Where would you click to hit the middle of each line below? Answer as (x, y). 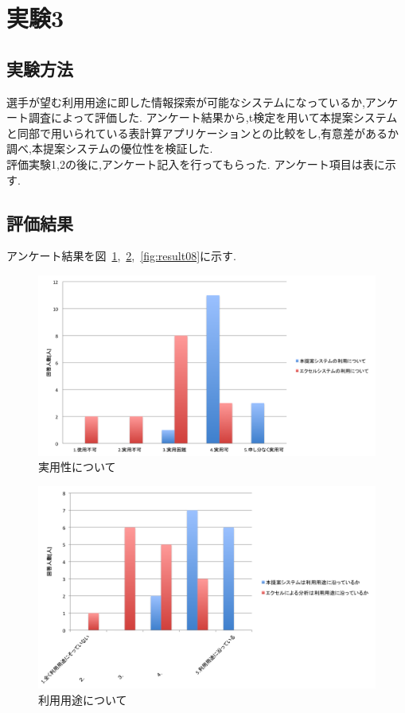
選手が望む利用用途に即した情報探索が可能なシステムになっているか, (186, 101)
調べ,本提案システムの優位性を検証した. (110, 148)
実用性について (77, 467)
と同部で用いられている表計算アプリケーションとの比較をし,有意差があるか (203, 132)
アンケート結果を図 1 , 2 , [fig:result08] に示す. (121, 256)
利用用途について (83, 699)
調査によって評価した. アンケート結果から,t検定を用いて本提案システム (213, 117)
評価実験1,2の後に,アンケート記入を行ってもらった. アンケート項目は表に (196, 164)
